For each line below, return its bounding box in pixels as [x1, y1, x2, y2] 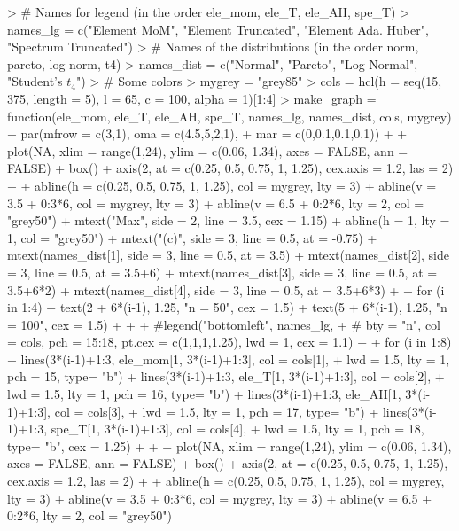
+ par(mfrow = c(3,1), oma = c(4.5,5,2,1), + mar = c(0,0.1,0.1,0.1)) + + [7, 124, 408, 143]
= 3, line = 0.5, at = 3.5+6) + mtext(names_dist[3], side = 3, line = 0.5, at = [7, 262, 438, 281]
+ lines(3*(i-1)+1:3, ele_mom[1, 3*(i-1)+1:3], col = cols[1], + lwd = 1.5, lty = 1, [7, 349, 450, 368]
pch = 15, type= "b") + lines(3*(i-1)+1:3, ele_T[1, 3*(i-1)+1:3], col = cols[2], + [7, 367, 445, 386]
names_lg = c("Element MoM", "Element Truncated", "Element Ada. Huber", [7, 20, 429, 38]
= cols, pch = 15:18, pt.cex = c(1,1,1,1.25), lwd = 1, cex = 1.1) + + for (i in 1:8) [7, 332, 452, 351]
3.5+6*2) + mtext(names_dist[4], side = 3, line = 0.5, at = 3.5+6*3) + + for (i [7, 280, 445, 299]
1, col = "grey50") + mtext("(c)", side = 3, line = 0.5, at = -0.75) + [7, 228, 377, 246]
